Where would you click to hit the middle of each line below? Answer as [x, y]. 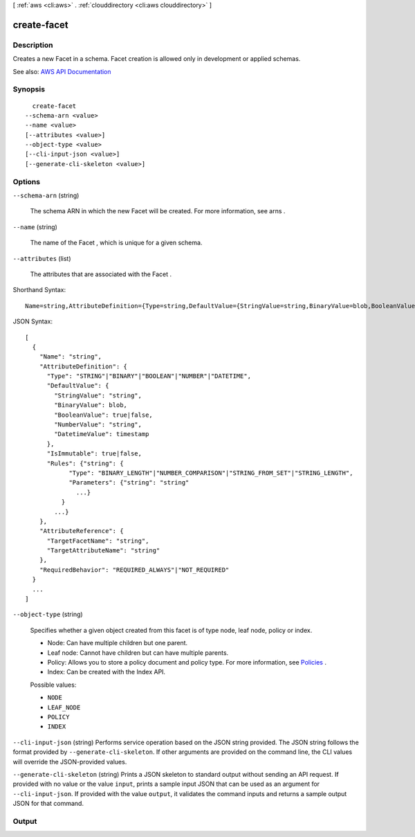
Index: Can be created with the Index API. [107, 672]
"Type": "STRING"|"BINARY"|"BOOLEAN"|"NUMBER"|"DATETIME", [149, 376]
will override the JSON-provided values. [70, 762]
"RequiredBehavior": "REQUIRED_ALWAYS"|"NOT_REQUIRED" [134, 570]
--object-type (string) [48, 614]
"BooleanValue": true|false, [104, 415]
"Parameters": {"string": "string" [129, 483]
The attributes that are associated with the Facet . [101, 274]
